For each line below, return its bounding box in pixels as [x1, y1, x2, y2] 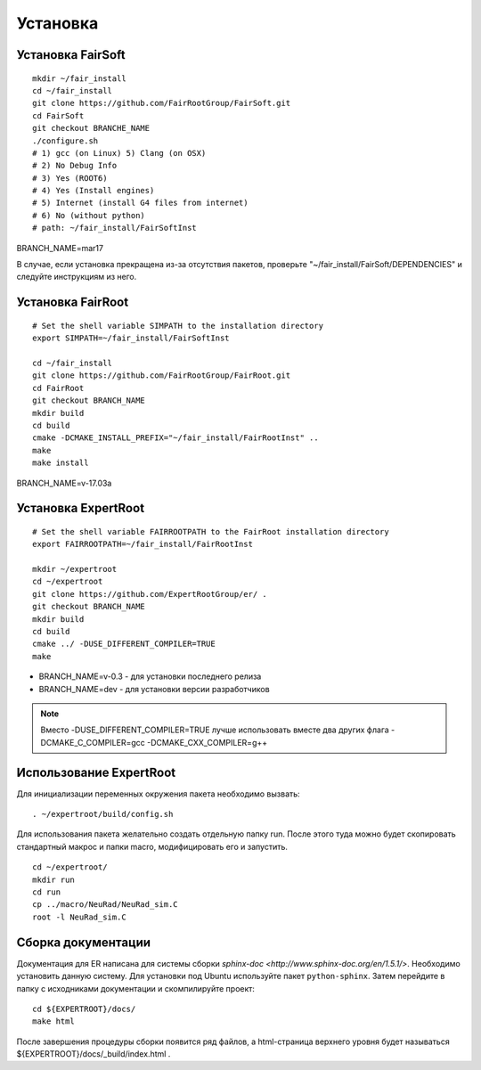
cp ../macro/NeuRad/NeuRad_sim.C [32, 900, 178, 910]
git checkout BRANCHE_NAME [32, 123, 151, 134]
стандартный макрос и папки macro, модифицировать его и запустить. [16, 841, 289, 852]
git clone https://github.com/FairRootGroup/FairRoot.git [32, 371, 291, 380]
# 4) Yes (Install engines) [32, 185, 155, 196]
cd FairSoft [32, 110, 85, 120]
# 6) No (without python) [32, 210, 146, 220]
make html [32, 1017, 75, 1026]
